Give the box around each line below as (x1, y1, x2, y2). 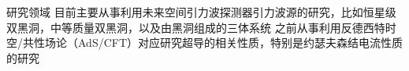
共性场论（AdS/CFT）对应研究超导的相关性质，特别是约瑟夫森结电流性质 (22, 34, 403, 51)
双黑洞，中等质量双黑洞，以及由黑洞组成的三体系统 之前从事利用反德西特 (6, 19, 385, 35)
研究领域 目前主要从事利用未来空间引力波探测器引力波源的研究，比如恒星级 (6, 4, 396, 20)
